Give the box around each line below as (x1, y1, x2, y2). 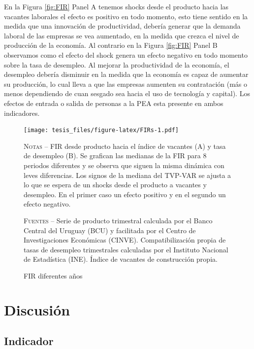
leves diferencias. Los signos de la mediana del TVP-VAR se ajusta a (24, 170, 231, 180)
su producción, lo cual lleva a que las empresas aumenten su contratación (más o (4, 78, 248, 89)
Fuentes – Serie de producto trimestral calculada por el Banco (24, 215, 213, 225)
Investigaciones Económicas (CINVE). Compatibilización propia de (24, 235, 226, 245)
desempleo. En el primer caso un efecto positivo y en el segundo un (24, 189, 226, 199)
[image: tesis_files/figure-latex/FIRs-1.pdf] (24, 127, 179, 134)
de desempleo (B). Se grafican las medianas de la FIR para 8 (24, 150, 207, 161)
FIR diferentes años (24, 270, 83, 280)
